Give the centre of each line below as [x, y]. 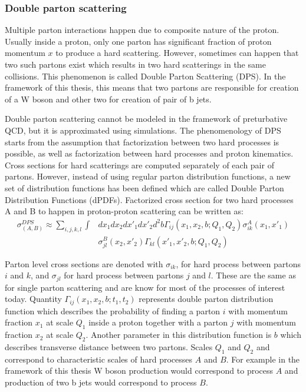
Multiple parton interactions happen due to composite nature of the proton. [142, 30]
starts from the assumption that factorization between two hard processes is [142, 142]
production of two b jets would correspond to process [101, 382]
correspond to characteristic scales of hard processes [99, 359]
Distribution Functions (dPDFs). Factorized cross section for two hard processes [149, 199]
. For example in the [263, 359]
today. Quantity [33, 299]
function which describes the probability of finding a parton [113, 310]
